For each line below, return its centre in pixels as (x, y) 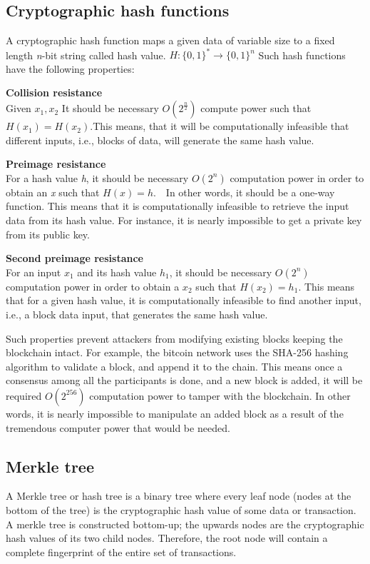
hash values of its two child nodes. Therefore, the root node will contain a (167, 538)
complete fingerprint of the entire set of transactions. (121, 552)
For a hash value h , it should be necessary (97, 177)
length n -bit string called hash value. (86, 55)
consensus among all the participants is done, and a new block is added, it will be (184, 380)
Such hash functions (302, 55)
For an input (34, 272)
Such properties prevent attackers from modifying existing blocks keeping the (174, 338)
